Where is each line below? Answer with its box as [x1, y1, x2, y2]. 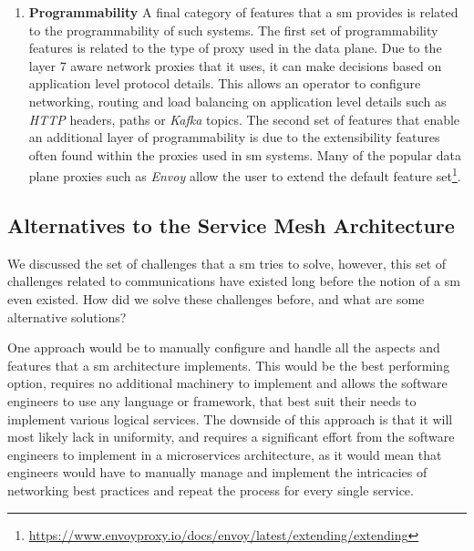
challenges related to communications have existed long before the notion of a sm [7, 271, 460, 291]
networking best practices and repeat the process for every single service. [7, 480, 414, 499]
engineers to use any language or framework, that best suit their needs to [7, 391, 417, 410]
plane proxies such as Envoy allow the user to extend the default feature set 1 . [28, 164, 461, 185]
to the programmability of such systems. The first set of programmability [28, 20, 438, 39]
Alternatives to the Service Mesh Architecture [7, 210, 455, 239]
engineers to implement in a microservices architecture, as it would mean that [7, 444, 442, 464]
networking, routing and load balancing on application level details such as [28, 91, 447, 110]
